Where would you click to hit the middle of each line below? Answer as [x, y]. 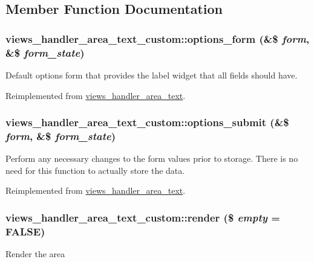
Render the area [35, 254]
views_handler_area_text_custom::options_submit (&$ [147, 122]
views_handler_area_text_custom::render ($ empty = [143, 217]
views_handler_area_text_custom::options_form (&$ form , [158, 38]
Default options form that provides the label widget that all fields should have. [152, 75]
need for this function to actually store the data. [95, 170]
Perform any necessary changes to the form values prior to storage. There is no [152, 158]
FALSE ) [25, 231]
